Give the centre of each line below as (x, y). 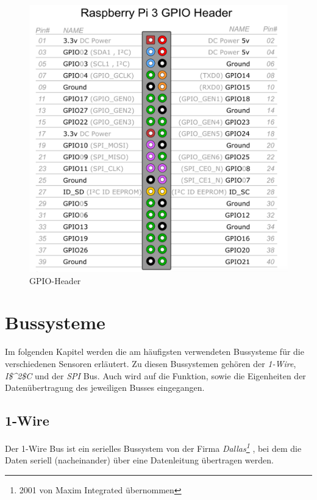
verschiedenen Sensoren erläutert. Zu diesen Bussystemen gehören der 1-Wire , (151, 364)
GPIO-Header (55, 280)
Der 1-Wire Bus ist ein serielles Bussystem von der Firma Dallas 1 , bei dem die (153, 447)
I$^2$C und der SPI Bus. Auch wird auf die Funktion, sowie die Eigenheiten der (155, 375)
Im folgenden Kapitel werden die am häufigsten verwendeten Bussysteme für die (155, 352)
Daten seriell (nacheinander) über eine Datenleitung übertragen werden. (139, 460)
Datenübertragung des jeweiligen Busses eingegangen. (105, 387)
